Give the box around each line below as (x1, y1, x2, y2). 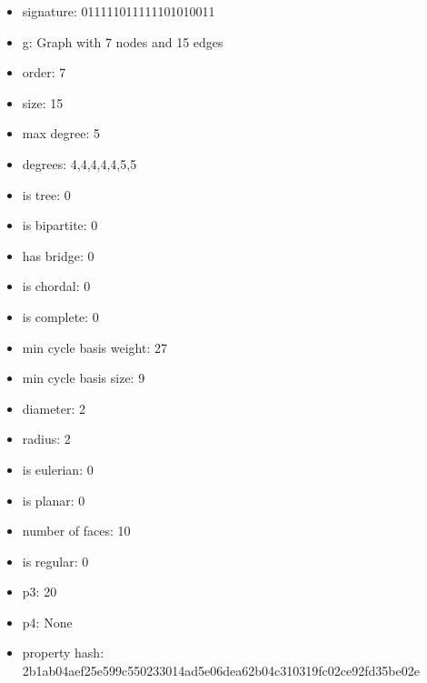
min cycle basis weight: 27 (22, 337, 167, 357)
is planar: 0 (22, 490, 85, 509)
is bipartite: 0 (22, 216, 98, 235)
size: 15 (22, 93, 64, 112)
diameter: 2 (22, 398, 86, 417)
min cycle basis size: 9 (22, 368, 145, 387)
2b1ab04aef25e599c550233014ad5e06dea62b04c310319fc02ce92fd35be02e (22, 661, 420, 680)
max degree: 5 (22, 124, 100, 143)
